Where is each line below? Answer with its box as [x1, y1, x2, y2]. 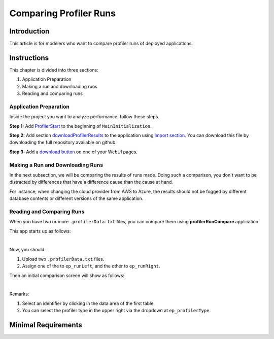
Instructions [9, 53, 49, 62]
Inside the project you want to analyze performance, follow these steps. [9, 114, 159, 120]
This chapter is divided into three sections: [9, 66, 98, 73]
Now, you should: [9, 247, 46, 253]
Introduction [9, 27, 50, 36]
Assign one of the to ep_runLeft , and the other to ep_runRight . [22, 263, 160, 269]
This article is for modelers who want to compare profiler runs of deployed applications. [9, 41, 193, 47]
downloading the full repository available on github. [9, 140, 117, 146]
